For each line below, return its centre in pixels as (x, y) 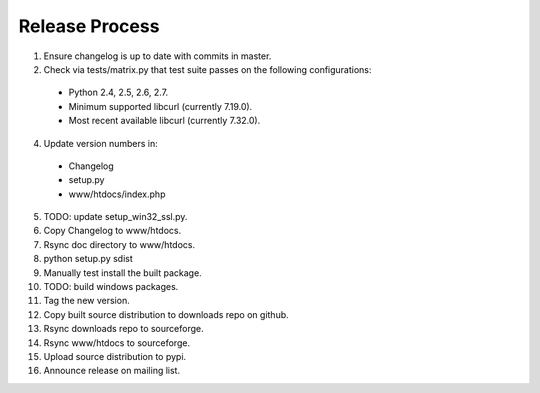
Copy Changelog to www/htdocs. (112, 231)
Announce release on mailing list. (111, 371)
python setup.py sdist (88, 259)
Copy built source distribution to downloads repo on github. (166, 314)
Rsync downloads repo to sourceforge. (123, 329)
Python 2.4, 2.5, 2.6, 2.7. (118, 92)
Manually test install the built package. (122, 272)
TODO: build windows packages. (111, 287)
